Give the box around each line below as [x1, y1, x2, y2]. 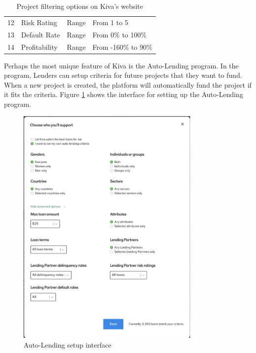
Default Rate [21, 29, 60, 39]
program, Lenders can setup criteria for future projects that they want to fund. [4, 70, 242, 80]
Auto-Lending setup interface [24, 339, 112, 350]
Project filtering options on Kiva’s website [16, 1, 143, 11]
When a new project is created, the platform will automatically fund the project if [4, 79, 252, 90]
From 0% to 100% [92, 29, 147, 39]
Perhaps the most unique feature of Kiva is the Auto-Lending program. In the [4, 60, 239, 70]
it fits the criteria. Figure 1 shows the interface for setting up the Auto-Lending [4, 89, 243, 99]
